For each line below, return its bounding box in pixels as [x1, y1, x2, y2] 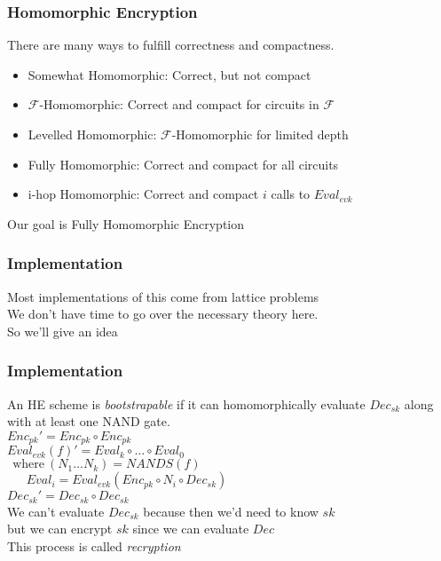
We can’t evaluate [7, 502, 105, 520]
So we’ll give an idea [7, 321, 118, 340]
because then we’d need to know [143, 502, 319, 520]
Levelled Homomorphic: [28, 125, 157, 143]
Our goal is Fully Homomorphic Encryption [7, 214, 245, 233]
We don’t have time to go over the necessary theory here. [7, 304, 319, 323]
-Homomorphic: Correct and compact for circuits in [39, 95, 319, 114]
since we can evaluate [132, 519, 249, 538]
